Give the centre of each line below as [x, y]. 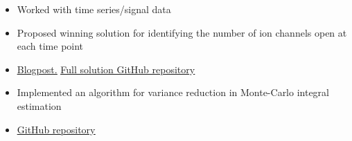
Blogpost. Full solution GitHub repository [106, 69]
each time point [50, 46]
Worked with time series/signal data [94, 9]
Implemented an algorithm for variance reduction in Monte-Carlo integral [173, 92]
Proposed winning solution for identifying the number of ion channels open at [182, 32]
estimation [39, 105]
